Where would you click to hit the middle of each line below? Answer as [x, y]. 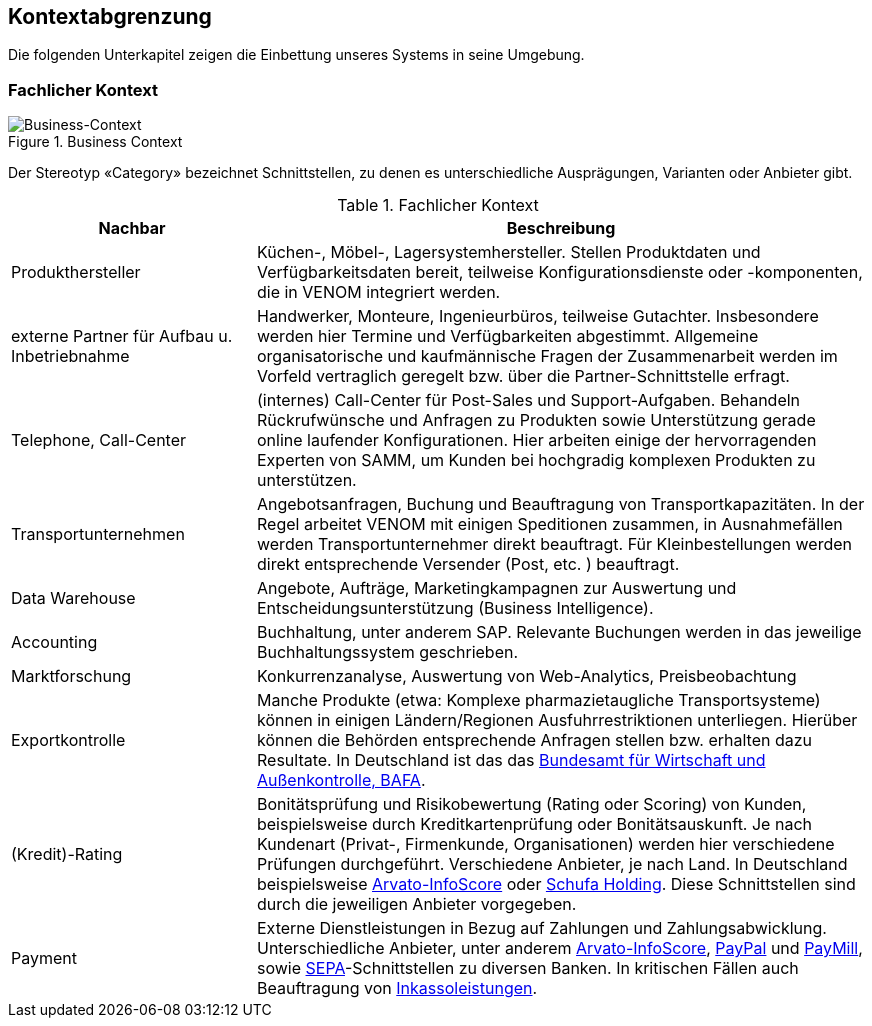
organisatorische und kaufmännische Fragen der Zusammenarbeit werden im [547, 356]
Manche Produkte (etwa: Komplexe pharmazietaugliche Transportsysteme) [538, 700]
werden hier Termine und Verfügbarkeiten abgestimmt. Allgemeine [507, 336]
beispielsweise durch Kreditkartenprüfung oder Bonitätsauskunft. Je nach [534, 824]
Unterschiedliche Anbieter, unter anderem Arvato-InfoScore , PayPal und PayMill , [559, 948]
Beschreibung [561, 228]
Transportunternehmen [98, 534]
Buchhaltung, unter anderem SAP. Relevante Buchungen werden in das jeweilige [559, 632]
